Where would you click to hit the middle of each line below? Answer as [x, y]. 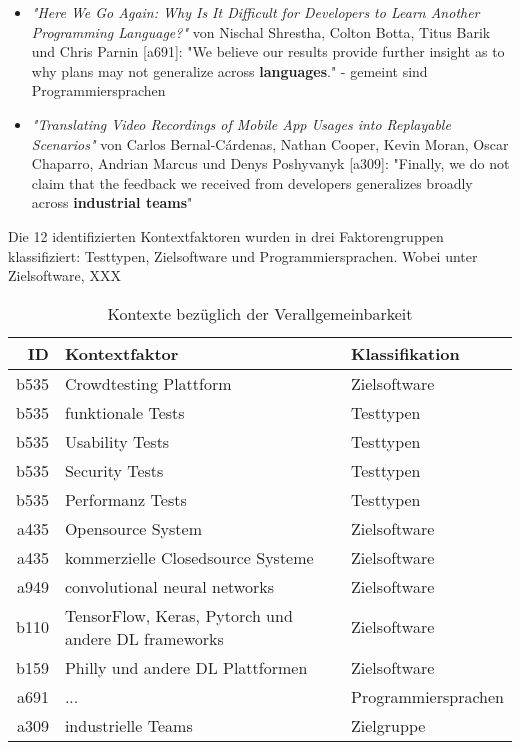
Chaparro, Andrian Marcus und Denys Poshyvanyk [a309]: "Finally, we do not [270, 163]
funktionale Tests [124, 412]
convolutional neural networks [169, 586]
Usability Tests [117, 441]
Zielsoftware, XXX [64, 275]
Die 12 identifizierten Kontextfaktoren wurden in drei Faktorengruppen [226, 235]
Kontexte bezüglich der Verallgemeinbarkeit [260, 313]
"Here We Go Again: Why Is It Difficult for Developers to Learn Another [255, 12]
